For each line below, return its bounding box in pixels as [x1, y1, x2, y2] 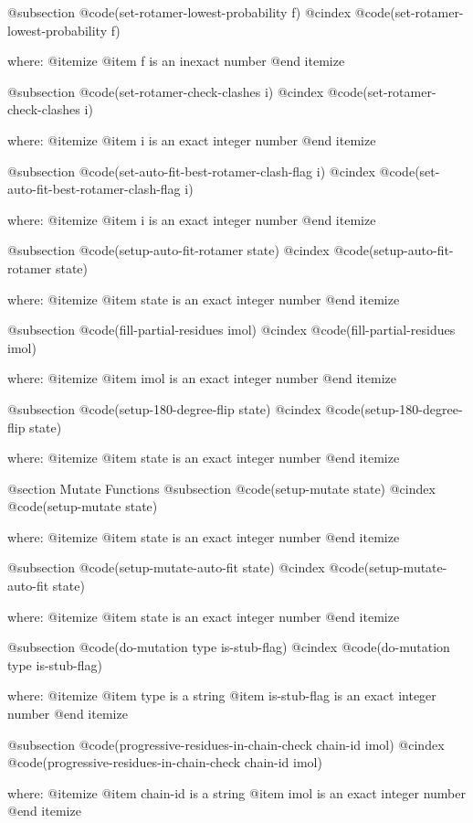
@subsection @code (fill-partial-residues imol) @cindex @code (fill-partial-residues [7, 320, 456, 339]
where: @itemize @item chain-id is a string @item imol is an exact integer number [7, 783, 466, 802]
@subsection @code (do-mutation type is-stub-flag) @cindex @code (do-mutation [7, 637, 450, 657]
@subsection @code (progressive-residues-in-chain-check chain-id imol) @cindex [7, 734, 445, 754]
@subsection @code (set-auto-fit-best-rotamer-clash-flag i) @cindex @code [7, 161, 415, 180]
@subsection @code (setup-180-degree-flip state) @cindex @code [7, 399, 361, 418]
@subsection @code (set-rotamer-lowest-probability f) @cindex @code [7, 3, 391, 21]
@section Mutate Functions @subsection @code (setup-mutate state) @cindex [7, 478, 436, 497]
